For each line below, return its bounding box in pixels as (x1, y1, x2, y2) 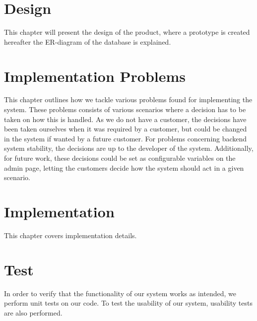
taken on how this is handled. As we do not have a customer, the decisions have (4, 114, 247, 124)
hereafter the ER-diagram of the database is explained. (4, 36, 171, 47)
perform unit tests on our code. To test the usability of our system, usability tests (4, 298, 253, 308)
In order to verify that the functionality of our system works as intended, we (4, 288, 236, 298)
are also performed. (4, 307, 63, 318)
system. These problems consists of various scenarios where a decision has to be (4, 104, 246, 115)
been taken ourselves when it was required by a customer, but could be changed (4, 124, 247, 134)
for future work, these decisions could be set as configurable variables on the (4, 153, 236, 163)
